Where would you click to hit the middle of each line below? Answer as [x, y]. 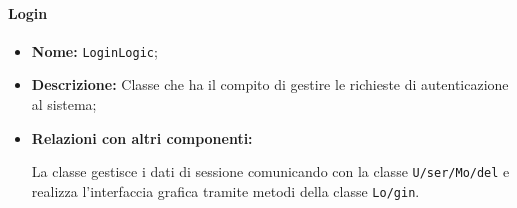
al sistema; [64, 104]
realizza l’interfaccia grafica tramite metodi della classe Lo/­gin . [225, 190]
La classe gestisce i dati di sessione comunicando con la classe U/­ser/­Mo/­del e [270, 171]
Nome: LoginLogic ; [94, 50]
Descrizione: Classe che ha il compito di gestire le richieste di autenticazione [270, 84]
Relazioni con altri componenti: [142, 137]
